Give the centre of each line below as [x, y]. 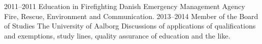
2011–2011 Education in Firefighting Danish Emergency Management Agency [125, 6]
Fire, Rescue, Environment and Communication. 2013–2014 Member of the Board [131, 16]
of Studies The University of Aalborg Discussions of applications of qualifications [130, 26]
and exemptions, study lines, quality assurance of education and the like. [117, 35]
